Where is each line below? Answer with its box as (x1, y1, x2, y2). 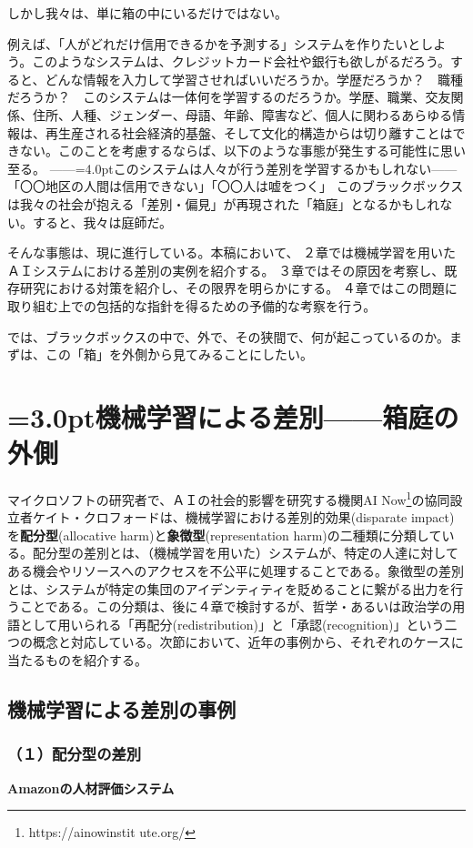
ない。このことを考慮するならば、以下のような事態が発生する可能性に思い (19, 141, 466, 160)
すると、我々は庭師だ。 (32, 212, 173, 231)
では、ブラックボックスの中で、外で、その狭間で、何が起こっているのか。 (7, 327, 449, 346)
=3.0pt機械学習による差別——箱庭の (7, 398, 459, 435)
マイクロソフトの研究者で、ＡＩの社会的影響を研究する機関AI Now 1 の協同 (7, 488, 450, 509)
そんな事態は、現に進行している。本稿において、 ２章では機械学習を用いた (7, 243, 457, 262)
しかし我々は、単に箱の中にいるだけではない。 (7, 4, 287, 22)
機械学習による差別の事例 (7, 694, 236, 722)
